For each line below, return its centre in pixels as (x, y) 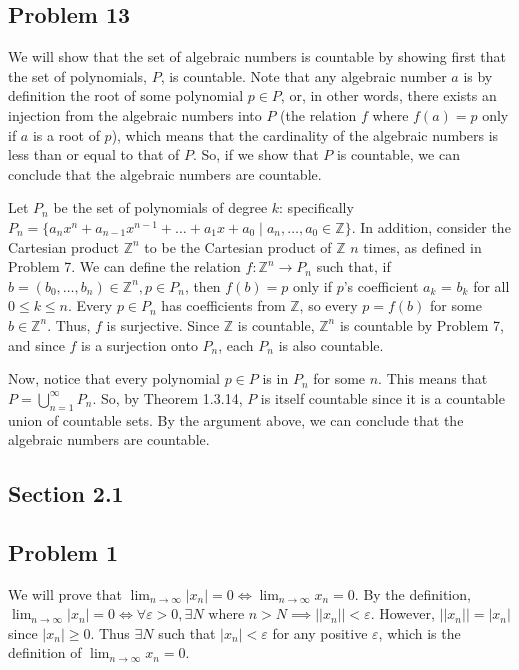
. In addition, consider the (431, 226)
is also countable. (331, 344)
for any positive (320, 632)
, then (202, 285)
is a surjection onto (139, 344)
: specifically (316, 207)
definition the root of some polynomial (126, 95)
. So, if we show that (255, 154)
